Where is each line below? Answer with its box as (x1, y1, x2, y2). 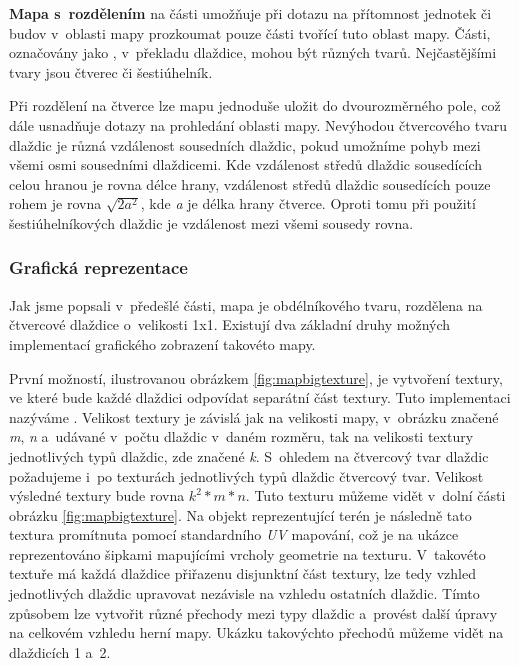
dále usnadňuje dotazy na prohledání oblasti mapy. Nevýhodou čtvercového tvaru (9, 114, 508, 135)
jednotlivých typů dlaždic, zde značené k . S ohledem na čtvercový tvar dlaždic (9, 445, 489, 466)
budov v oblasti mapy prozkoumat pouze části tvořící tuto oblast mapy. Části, (9, 22, 491, 43)
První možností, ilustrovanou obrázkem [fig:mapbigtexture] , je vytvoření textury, (9, 367, 503, 388)
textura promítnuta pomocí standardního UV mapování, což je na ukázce (9, 524, 459, 545)
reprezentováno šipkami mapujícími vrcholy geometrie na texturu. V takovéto (9, 543, 486, 564)
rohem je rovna (9, 193, 102, 214)
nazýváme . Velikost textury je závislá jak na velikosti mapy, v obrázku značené (9, 406, 499, 427)
